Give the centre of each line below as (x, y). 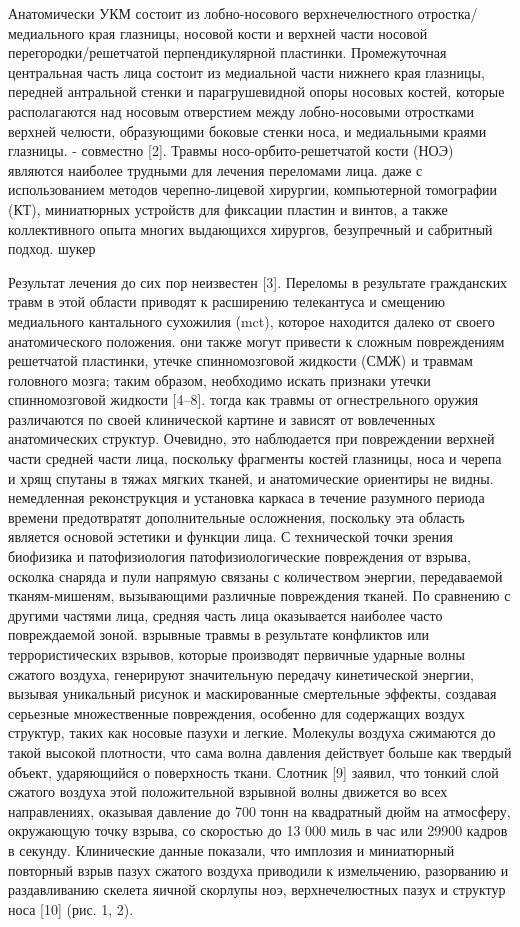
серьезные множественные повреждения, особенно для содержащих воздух (236, 712)
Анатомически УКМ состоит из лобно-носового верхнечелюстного (211, 13)
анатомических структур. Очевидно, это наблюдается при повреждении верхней (251, 438)
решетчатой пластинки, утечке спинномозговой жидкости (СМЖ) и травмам (240, 360)
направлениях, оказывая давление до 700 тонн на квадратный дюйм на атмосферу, (259, 810)
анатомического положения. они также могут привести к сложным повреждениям (256, 340)
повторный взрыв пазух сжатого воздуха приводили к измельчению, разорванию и (258, 869)
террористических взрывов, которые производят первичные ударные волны (236, 654)
